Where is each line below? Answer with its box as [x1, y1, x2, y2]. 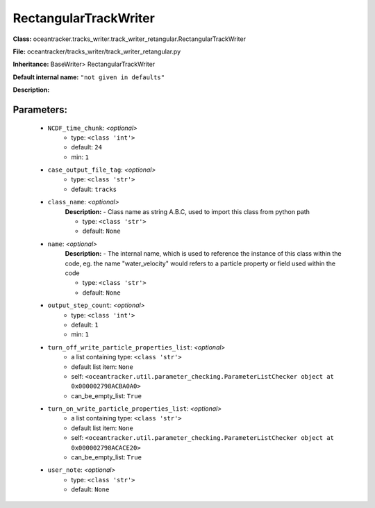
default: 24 [71, 143, 102, 151]
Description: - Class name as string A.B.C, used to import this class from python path [65, 207, 310, 215]
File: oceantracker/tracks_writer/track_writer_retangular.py [12, 47, 181, 56]
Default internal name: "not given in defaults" [12, 73, 165, 81]
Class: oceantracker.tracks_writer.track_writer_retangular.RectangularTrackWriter [12, 35, 247, 43]
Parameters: [12, 104, 67, 115]
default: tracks [71, 185, 117, 193]
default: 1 [71, 320, 99, 329]
